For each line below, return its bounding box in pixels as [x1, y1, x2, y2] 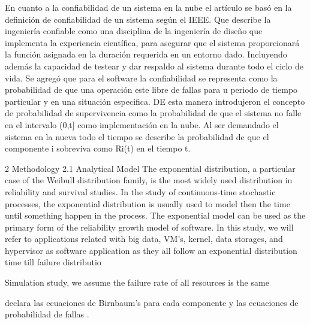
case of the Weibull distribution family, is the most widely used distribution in [5, 174, 293, 186]
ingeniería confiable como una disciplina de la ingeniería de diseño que [5, 25, 263, 37]
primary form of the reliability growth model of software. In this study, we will [5, 220, 294, 233]
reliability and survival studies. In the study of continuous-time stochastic [5, 185, 276, 198]
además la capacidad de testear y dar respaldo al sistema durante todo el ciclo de [5, 59, 303, 72]
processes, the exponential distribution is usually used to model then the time [5, 197, 290, 210]
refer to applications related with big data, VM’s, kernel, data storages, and [5, 232, 283, 245]
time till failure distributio [5, 256, 101, 268]
